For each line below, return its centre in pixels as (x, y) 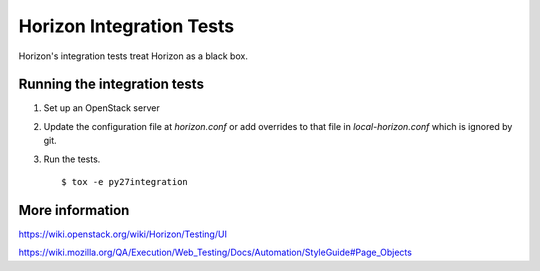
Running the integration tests (111, 84)
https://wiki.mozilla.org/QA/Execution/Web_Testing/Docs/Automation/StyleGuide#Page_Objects (215, 252)
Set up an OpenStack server (101, 108)
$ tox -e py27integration (125, 182)
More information (74, 210)
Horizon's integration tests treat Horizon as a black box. (133, 56)
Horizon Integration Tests (126, 26)
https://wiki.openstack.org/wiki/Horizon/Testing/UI (122, 234)
